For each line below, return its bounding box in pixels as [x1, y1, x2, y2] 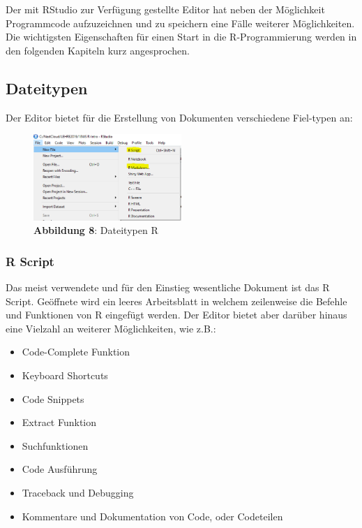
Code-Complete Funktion [22, 344, 130, 359]
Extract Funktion [22, 415, 97, 430]
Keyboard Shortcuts [22, 368, 108, 383]
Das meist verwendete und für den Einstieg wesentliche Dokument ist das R [6, 280, 330, 295]
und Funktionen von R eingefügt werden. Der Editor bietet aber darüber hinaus [6, 307, 347, 322]
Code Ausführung [22, 462, 98, 476]
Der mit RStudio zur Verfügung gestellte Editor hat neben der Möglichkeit [6, 2, 325, 16]
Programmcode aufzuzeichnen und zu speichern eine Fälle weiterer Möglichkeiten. [6, 15, 355, 30]
